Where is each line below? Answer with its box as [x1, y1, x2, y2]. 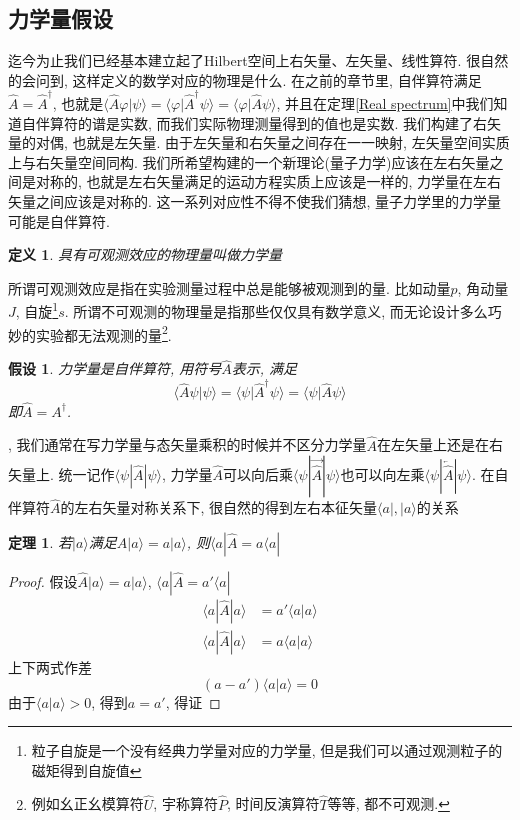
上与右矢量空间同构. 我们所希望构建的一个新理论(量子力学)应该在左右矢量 [8, 151, 490, 172]
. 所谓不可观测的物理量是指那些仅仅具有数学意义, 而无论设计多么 [64, 301, 488, 322]
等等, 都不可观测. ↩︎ [327, 793, 450, 814]
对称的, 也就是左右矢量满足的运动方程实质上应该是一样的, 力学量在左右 [35, 171, 502, 192]
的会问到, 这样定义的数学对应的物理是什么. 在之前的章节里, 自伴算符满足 [8, 69, 482, 90]
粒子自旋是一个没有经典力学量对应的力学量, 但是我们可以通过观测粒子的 [31, 740, 503, 761]
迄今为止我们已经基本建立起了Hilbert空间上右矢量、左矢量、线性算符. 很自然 [8, 50, 509, 71]
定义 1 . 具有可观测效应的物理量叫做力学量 [8, 244, 282, 265]
